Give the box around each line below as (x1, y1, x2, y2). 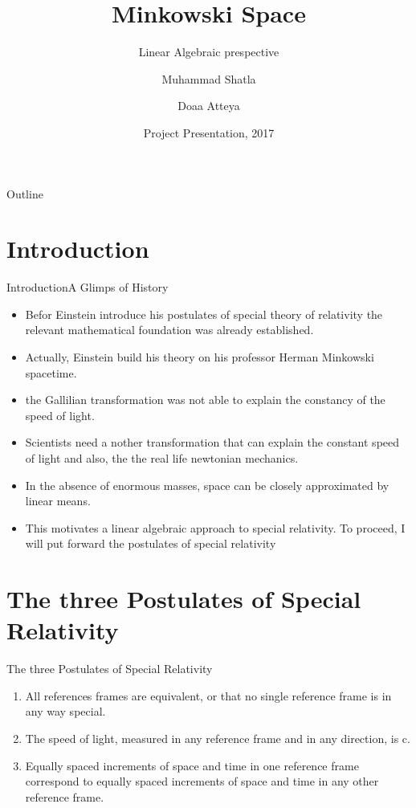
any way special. (25, 703, 106, 720)
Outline (6, 185, 43, 202)
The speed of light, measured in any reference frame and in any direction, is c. (25, 730, 410, 747)
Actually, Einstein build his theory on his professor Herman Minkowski (25, 349, 374, 365)
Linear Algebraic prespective (138, 43, 279, 60)
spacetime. (25, 364, 77, 381)
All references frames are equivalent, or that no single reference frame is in (25, 687, 392, 704)
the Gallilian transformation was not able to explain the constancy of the (25, 391, 385, 408)
